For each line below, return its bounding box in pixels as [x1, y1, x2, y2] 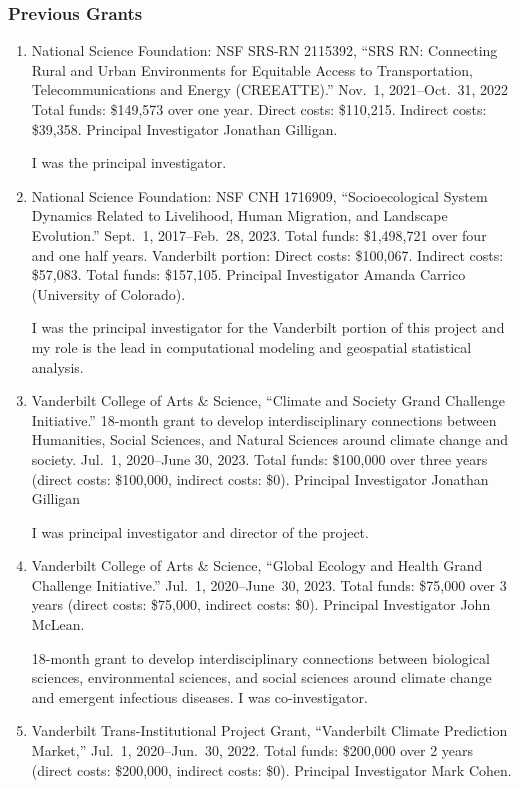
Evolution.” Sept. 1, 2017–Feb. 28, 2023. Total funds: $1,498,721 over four [31, 224, 487, 245]
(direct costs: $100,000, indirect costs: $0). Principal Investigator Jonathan [31, 468, 489, 489]
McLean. [31, 614, 85, 635]
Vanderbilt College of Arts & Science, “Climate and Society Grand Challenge [31, 390, 505, 411]
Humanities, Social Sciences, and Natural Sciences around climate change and [31, 429, 509, 450]
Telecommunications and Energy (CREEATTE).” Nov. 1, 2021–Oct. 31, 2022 [31, 79, 509, 100]
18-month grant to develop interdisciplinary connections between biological [31, 647, 490, 668]
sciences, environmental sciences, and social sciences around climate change [31, 667, 492, 688]
